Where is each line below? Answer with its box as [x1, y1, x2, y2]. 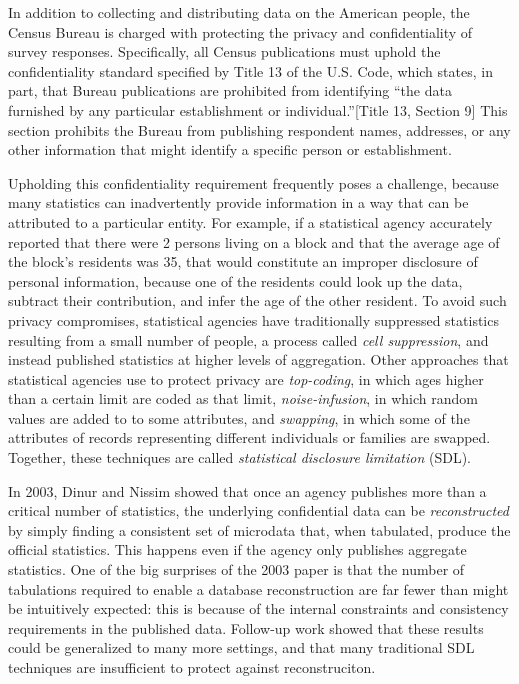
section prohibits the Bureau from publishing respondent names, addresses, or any [8, 119, 511, 140]
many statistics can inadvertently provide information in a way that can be [8, 192, 469, 213]
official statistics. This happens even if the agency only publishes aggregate [8, 539, 467, 560]
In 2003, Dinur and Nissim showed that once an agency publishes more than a [8, 480, 487, 501]
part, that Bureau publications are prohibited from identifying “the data [8, 80, 452, 101]
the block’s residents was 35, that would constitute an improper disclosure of [8, 251, 478, 272]
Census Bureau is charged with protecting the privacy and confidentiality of [8, 21, 473, 42]
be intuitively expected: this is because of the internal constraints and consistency [8, 598, 509, 619]
